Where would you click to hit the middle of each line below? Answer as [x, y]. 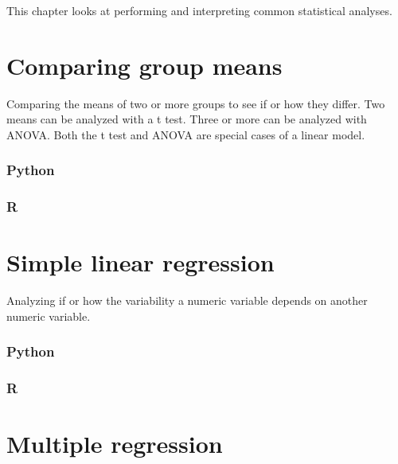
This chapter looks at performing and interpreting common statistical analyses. [199, 10]
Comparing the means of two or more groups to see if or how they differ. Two [196, 103]
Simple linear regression [140, 262]
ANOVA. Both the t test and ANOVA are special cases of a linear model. [186, 134]
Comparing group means [144, 65]
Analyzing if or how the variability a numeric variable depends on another [187, 300]
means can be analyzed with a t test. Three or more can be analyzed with [187, 119]
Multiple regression [115, 444]
